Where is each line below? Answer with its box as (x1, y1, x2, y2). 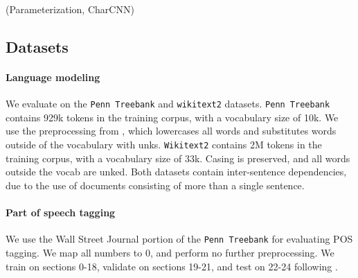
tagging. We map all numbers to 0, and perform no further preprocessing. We (6, 245, 334, 259)
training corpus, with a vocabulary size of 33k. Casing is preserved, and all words (6, 150, 350, 165)
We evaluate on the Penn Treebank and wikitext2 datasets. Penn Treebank (6, 96, 330, 111)
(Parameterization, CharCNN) (6, 2, 134, 16)
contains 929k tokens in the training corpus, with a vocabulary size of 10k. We (6, 110, 339, 124)
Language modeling (6, 69, 100, 84)
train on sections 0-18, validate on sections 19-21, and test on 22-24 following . (6, 259, 338, 273)
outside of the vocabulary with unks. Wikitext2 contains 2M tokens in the (6, 137, 322, 152)
